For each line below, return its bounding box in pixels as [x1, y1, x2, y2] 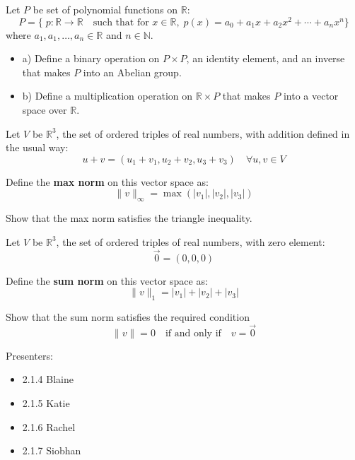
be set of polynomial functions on [33, 2, 178, 16]
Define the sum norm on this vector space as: [6, 273, 208, 288]
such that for [93, 17, 149, 28]
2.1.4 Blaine [22, 372, 74, 387]
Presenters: [6, 348, 53, 362]
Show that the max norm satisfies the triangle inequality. [6, 211, 252, 225]
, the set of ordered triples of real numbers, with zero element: [56, 234, 325, 249]
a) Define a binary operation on [22, 51, 160, 66]
